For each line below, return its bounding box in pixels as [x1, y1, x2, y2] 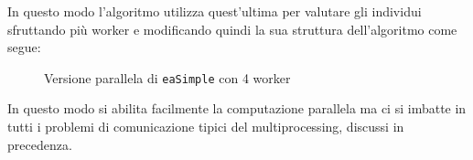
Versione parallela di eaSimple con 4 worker [44, 68, 291, 87]
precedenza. [7, 134, 72, 154]
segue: [7, 37, 41, 57]
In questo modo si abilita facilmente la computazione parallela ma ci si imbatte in [7, 99, 467, 118]
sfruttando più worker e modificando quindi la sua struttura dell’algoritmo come [7, 19, 457, 38]
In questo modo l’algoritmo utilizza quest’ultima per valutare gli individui [7, 2, 422, 20]
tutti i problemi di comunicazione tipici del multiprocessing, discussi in [7, 117, 404, 136]
